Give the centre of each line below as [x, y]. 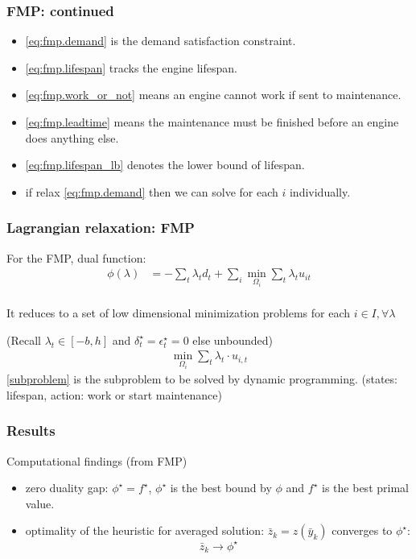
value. [40, 503]
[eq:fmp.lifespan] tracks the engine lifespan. [131, 67]
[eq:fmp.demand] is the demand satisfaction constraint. [161, 41]
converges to [362, 530]
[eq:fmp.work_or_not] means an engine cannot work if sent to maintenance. [213, 95]
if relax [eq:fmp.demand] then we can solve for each [152, 191]
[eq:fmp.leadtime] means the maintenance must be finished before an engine [212, 122]
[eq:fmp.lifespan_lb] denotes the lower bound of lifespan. [165, 165]
